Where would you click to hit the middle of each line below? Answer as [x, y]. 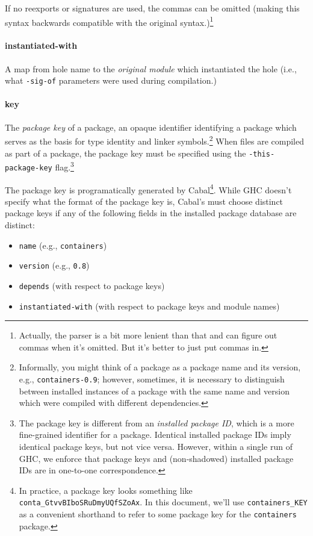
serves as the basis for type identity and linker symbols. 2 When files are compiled [154, 140]
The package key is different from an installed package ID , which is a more [156, 422]
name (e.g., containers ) [63, 245]
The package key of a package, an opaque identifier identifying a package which [151, 127]
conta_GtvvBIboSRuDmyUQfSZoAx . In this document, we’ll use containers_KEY [163, 502]
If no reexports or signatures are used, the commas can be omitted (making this [152, 8]
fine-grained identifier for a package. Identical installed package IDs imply [155, 435]
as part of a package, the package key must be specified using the [126, 153]
